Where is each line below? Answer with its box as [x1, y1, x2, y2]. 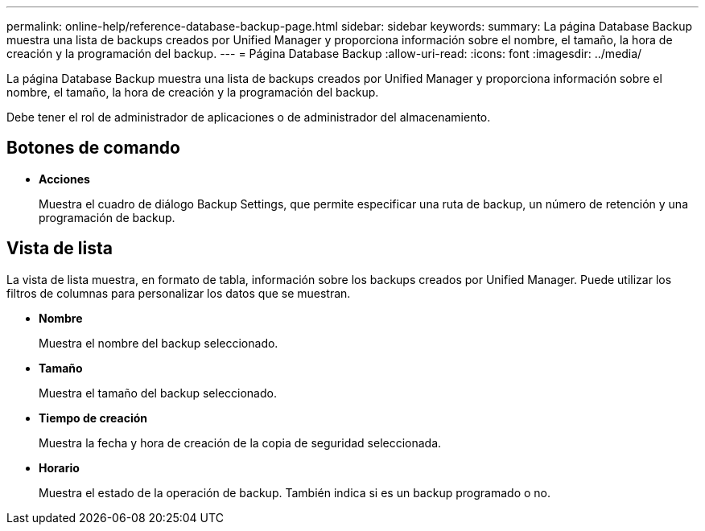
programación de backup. [39, 210, 175, 224]
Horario [39, 460, 80, 475]
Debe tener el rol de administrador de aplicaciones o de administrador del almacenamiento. [6, 110, 491, 124]
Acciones [39, 171, 90, 186]
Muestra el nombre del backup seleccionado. [39, 335, 278, 350]
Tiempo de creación [39, 410, 147, 425]
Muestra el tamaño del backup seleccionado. [39, 385, 277, 400]
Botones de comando [6, 138, 180, 158]
